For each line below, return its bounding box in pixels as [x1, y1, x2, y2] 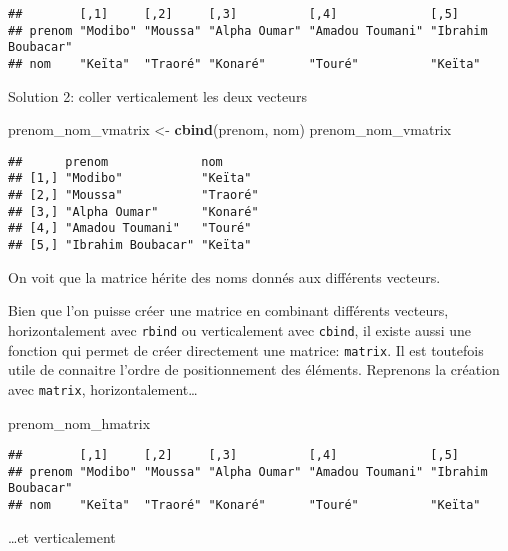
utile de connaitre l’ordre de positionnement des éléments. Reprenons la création [8, 359, 500, 380]
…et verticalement [8, 526, 116, 547]
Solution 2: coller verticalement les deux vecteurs [8, 85, 307, 106]
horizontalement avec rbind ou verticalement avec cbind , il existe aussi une [8, 319, 472, 340]
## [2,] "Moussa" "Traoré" [8, 188, 259, 203]
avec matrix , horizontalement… [8, 378, 198, 399]
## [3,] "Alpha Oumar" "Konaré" [8, 204, 259, 219]
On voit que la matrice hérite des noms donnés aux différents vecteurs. [8, 266, 441, 287]
